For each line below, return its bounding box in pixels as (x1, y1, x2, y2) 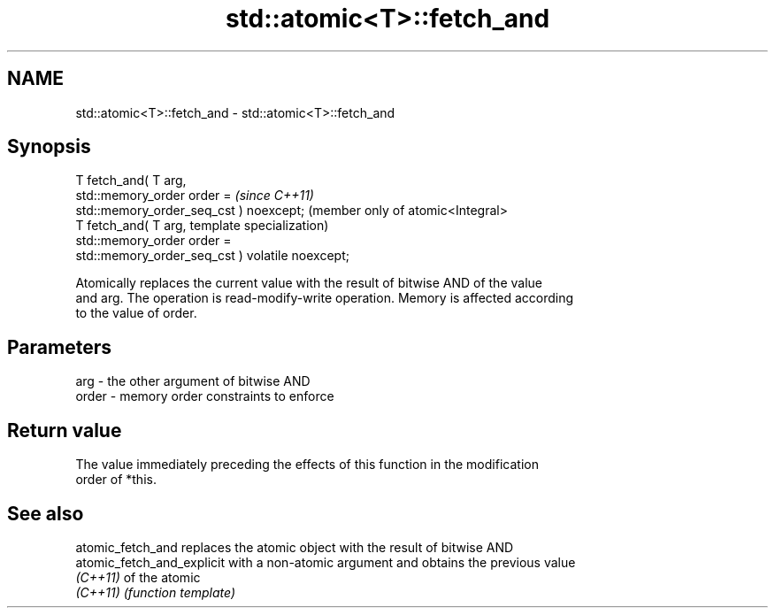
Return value (7, 419, 122, 442)
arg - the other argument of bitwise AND (75, 373, 311, 389)
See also (7, 502, 84, 525)
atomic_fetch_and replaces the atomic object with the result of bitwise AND (75, 539, 514, 555)
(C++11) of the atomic (75, 569, 201, 585)
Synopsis (7, 135, 91, 158)
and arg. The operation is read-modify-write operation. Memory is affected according (75, 290, 574, 306)
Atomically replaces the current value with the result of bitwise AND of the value (75, 275, 542, 291)
